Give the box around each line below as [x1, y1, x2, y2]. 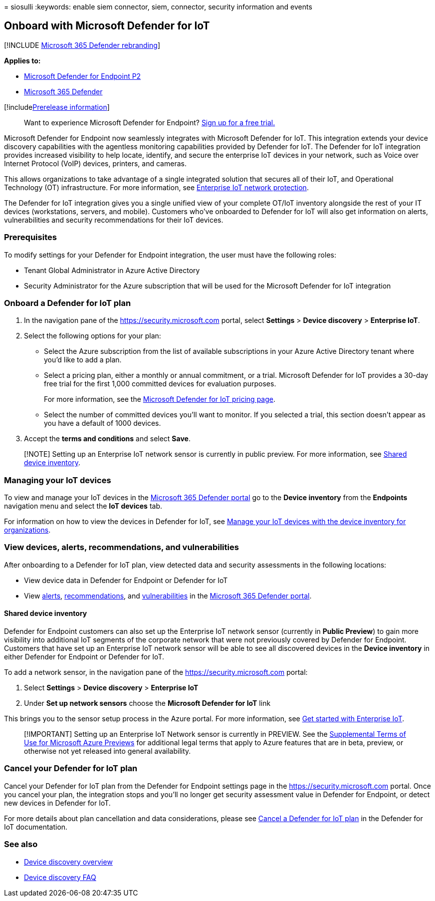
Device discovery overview [24, 857, 113, 866]
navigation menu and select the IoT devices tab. [4, 502, 163, 511]
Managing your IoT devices [4, 475, 111, 485]
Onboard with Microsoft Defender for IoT [4, 19, 210, 32]
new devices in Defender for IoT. [4, 798, 111, 807]
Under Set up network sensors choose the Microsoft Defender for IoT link [24, 699, 271, 708]
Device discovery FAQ [24, 873, 96, 882]
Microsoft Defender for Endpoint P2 [24, 71, 141, 80]
